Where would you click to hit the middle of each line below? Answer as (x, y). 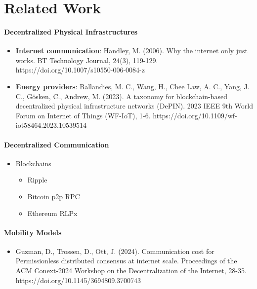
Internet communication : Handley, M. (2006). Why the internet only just (131, 51)
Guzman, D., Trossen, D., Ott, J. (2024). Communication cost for (115, 251)
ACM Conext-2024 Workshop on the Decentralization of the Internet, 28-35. (131, 271)
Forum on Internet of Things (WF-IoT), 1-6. (83, 115)
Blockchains (33, 163)
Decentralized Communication (57, 144)
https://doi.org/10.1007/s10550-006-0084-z (80, 70)
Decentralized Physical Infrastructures (71, 31)
